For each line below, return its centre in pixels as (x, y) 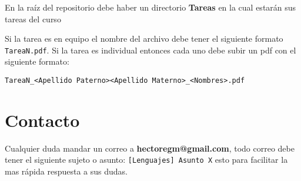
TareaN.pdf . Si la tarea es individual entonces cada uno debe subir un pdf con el (150, 50)
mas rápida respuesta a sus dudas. (66, 171)
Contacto (42, 120)
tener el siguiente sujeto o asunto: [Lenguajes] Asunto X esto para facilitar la (146, 160)
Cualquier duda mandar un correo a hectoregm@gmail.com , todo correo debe (150, 148)
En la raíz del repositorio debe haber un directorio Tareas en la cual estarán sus (150, 7)
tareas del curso (33, 19)
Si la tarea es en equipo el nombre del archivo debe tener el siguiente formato (144, 38)
